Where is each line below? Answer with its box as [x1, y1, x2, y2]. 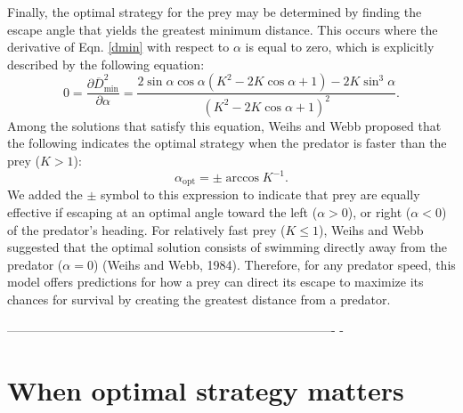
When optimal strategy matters [7, 372, 404, 409]
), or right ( [347, 203, 411, 222]
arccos [225, 172, 259, 185]
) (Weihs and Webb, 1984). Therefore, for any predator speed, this [93, 255, 456, 273]
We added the [7, 185, 83, 204]
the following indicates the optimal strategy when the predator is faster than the [7, 134, 447, 152]
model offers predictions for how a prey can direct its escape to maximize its [7, 272, 424, 291]
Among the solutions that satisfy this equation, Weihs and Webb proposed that [7, 116, 442, 134]
